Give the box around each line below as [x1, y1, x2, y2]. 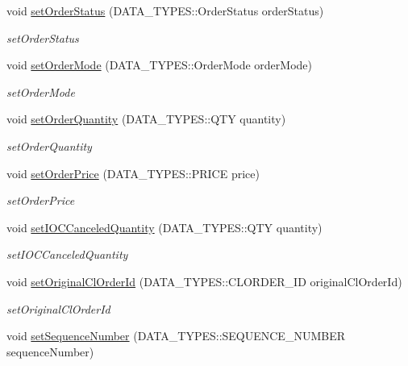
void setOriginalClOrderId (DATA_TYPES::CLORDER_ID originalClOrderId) [6, 272, 402, 289]
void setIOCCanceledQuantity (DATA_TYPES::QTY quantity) [6, 218, 323, 235]
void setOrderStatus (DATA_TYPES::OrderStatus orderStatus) [6, 2, 324, 19]
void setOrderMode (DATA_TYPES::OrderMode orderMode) [6, 56, 312, 73]
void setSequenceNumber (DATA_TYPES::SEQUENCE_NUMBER [6, 327, 345, 344]
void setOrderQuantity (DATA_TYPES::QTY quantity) [6, 110, 286, 127]
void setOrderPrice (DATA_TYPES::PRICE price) [6, 164, 260, 181]
